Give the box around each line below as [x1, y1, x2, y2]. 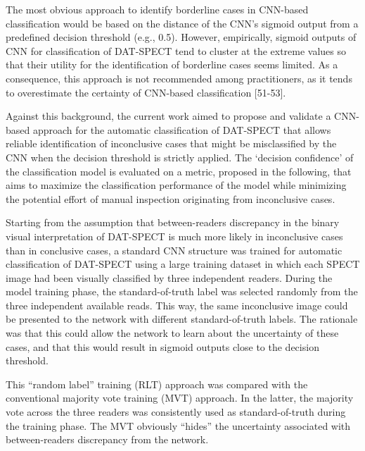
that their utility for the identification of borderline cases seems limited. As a [6, 57, 338, 72]
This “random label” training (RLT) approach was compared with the [6, 376, 308, 391]
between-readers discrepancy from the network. [6, 432, 209, 447]
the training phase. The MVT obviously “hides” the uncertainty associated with [6, 418, 351, 433]
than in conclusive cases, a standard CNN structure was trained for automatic [6, 242, 342, 257]
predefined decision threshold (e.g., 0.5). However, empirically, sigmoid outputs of [6, 30, 357, 44]
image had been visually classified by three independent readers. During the [6, 270, 333, 285]
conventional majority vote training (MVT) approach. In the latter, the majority [6, 390, 354, 405]
